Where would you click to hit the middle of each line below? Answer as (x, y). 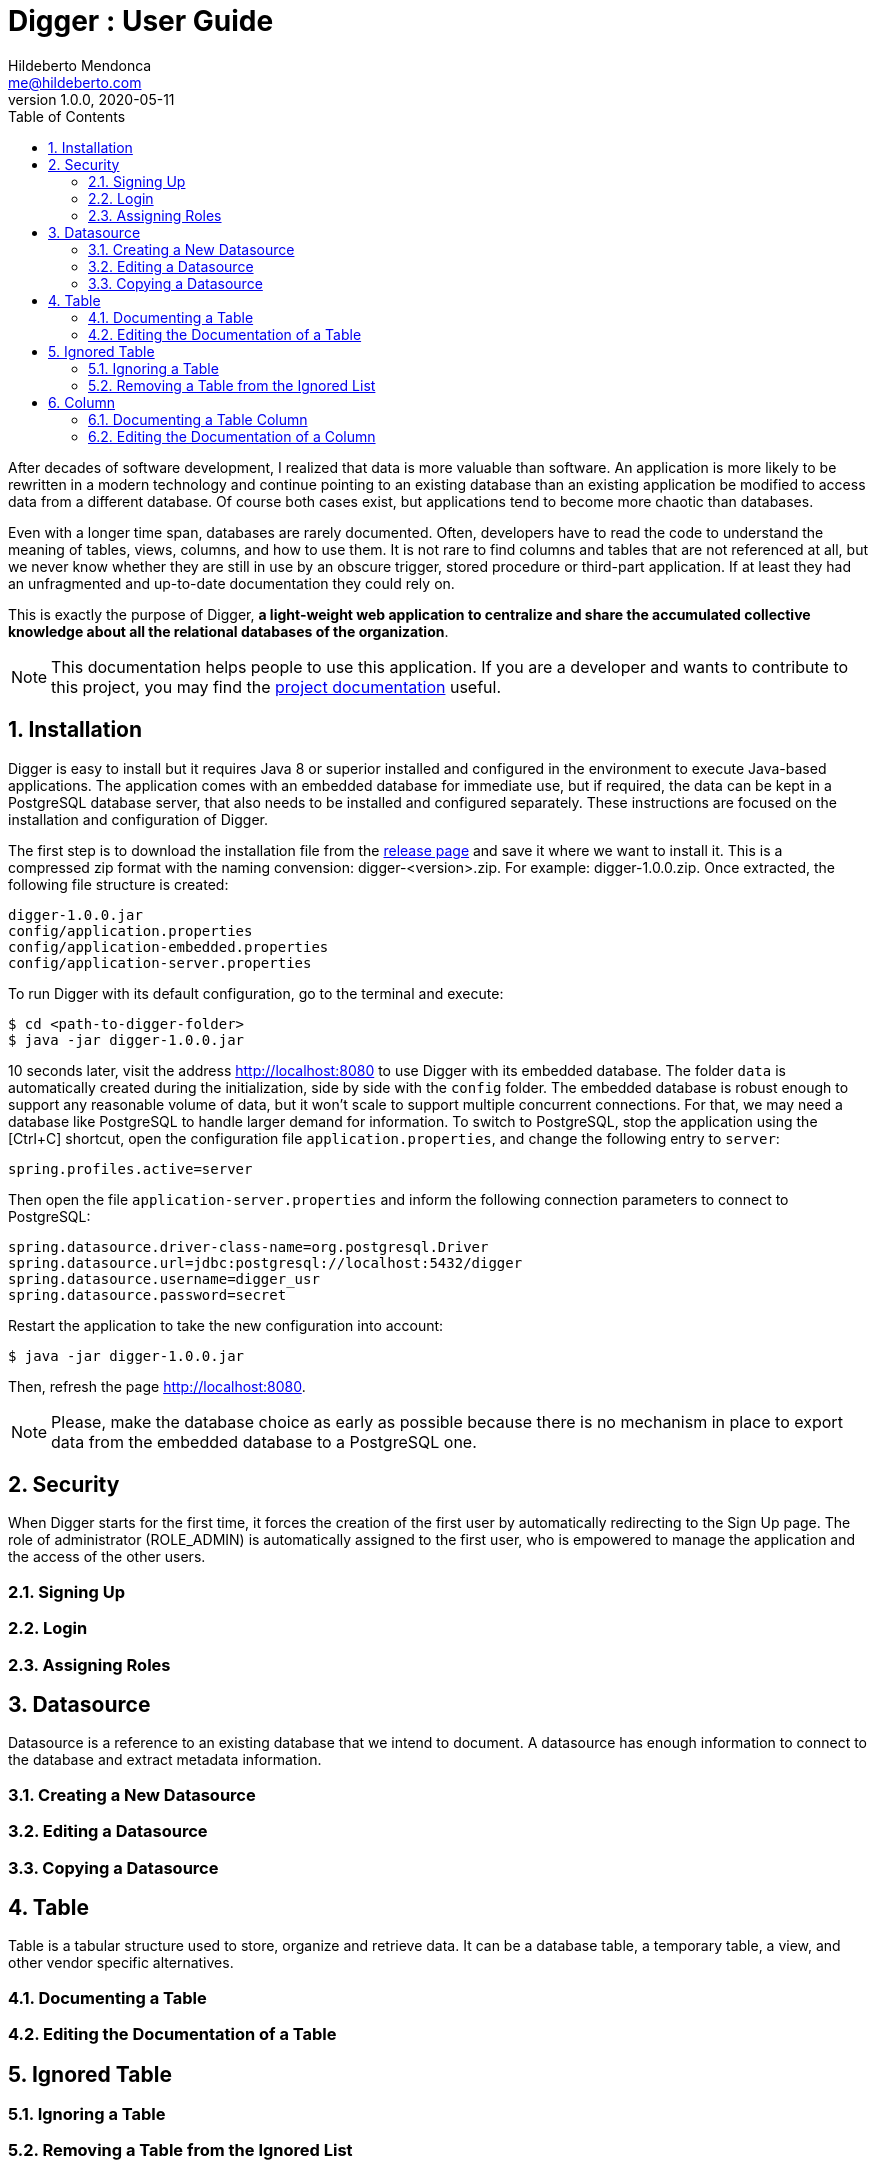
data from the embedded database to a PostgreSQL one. (264, 1441)
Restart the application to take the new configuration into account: (226, 1325)
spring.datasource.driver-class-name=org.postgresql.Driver (248, 1246)
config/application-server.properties (160, 962)
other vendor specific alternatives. (121, 1963)
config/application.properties (130, 930)
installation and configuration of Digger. (138, 819)
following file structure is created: (118, 884)
